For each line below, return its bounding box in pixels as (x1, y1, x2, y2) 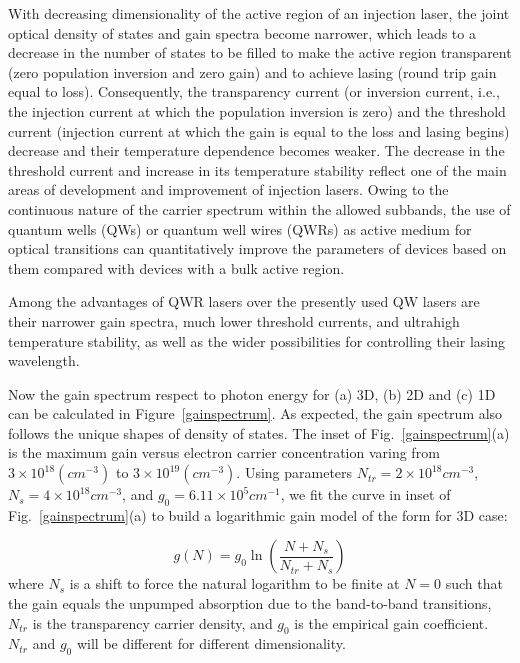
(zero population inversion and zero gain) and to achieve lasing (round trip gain (8, 61, 497, 82)
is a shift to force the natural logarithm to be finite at (69, 573, 400, 594)
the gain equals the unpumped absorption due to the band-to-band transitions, (8, 593, 492, 614)
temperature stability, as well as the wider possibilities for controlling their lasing (8, 330, 506, 351)
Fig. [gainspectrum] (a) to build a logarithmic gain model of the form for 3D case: (8, 504, 508, 525)
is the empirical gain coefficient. (294, 612, 489, 633)
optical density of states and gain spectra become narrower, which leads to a (8, 22, 476, 43)
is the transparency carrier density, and (32, 612, 273, 633)
